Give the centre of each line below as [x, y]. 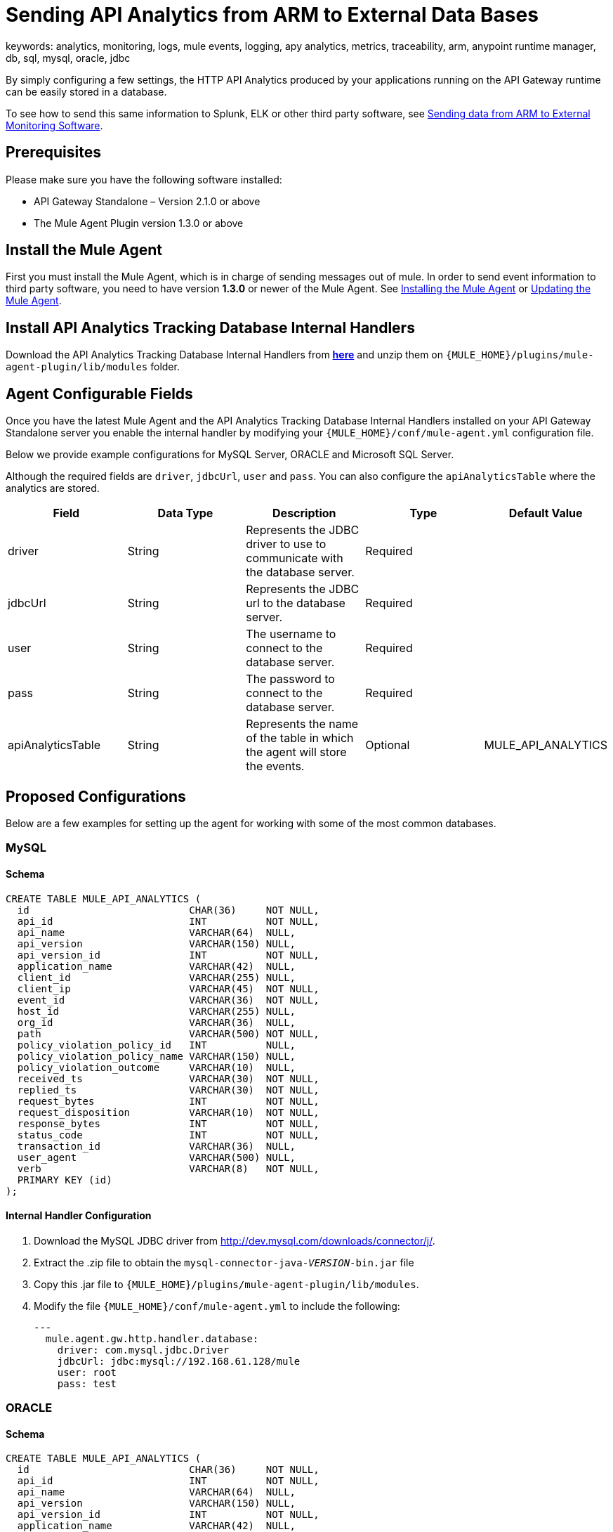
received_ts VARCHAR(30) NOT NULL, [168, 1078]
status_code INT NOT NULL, [168, 1135]
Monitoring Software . [54, 125]
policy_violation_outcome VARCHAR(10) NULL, [157, 1067]
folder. [165, 367]
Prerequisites [53, 152]
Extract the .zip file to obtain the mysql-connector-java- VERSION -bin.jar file [224, 1262]
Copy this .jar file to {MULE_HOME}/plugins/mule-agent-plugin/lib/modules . [226, 1284]
